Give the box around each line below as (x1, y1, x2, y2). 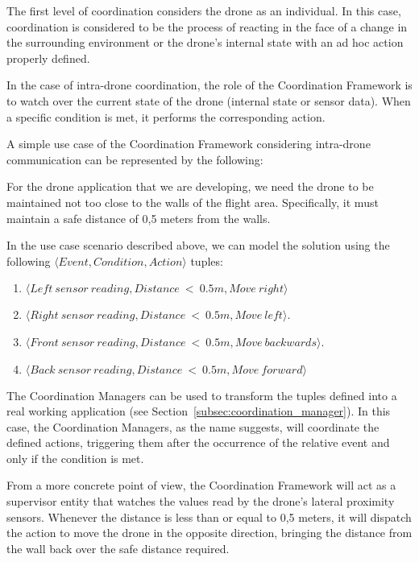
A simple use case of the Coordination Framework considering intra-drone (6, 135, 371, 152)
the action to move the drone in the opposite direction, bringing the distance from (6, 524, 413, 541)
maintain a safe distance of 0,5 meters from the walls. (6, 209, 271, 226)
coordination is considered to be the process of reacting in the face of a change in (6, 18, 408, 35)
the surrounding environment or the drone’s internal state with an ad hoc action (6, 34, 404, 51)
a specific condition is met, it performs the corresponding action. (6, 108, 326, 125)
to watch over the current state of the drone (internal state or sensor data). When (6, 92, 411, 109)
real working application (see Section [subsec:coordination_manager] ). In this (6, 403, 391, 419)
